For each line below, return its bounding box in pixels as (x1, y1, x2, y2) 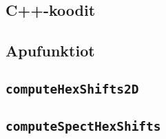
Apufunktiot (6, 40, 95, 61)
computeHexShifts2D (6, 81, 139, 96)
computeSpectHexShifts (6, 119, 161, 134)
